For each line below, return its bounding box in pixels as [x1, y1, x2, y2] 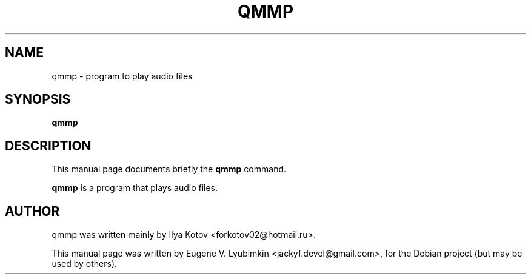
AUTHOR [5, 203, 60, 219]
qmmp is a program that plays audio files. [52, 183, 218, 193]
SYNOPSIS [5, 92, 71, 107]
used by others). [52, 258, 118, 269]
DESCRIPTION [5, 138, 92, 153]
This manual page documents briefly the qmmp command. [52, 164, 287, 175]
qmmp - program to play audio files [52, 70, 193, 81]
